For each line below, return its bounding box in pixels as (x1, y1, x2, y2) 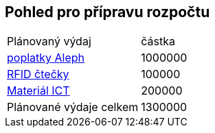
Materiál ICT (7, 84, 70, 98)
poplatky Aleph (7, 51, 85, 65)
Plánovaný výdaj (7, 34, 91, 49)
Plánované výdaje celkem (7, 100, 139, 114)
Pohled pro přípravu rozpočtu (5, 3, 210, 21)
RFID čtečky (7, 67, 69, 82)
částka (141, 34, 175, 49)
